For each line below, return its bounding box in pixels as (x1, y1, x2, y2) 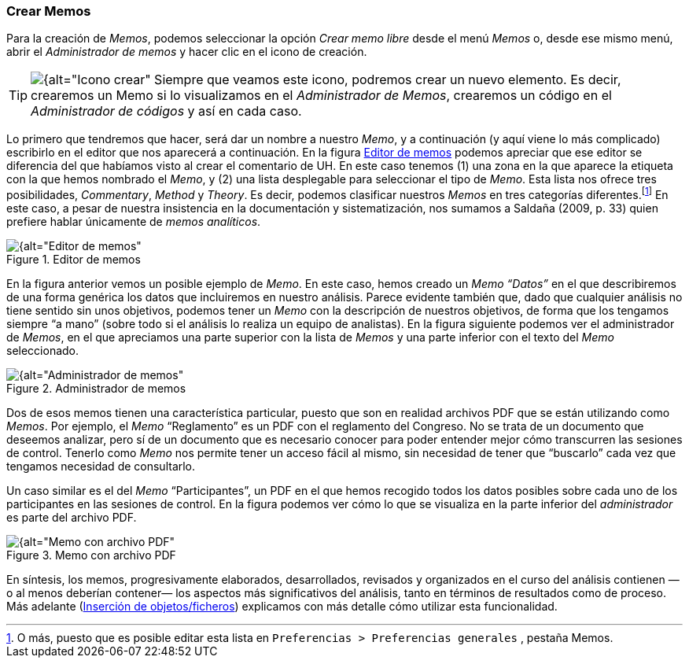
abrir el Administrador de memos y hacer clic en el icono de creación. (6, 45, 367, 59)
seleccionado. (6, 344, 79, 358)
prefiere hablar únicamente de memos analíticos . (6, 215, 261, 229)
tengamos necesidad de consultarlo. (6, 459, 196, 474)
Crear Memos (6, 3, 91, 19)
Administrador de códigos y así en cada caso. (31, 103, 302, 120)
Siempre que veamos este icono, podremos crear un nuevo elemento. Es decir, (154, 72, 621, 88)
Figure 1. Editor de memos (6, 253, 141, 267)
